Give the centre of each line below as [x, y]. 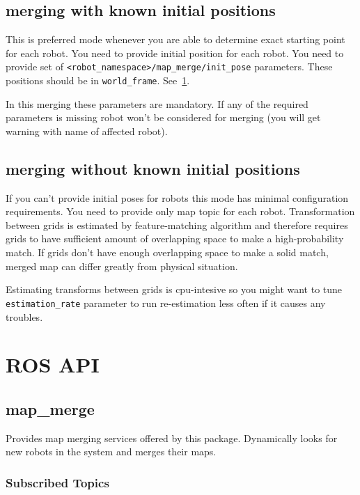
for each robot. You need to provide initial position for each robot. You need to [175, 53]
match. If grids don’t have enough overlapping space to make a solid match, [167, 252]
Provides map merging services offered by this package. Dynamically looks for [172, 438]
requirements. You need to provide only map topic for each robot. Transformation [180, 211]
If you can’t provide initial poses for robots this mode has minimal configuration [177, 197]
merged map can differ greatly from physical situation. [122, 266]
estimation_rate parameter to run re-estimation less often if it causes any [166, 302]
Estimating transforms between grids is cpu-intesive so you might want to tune [174, 289]
